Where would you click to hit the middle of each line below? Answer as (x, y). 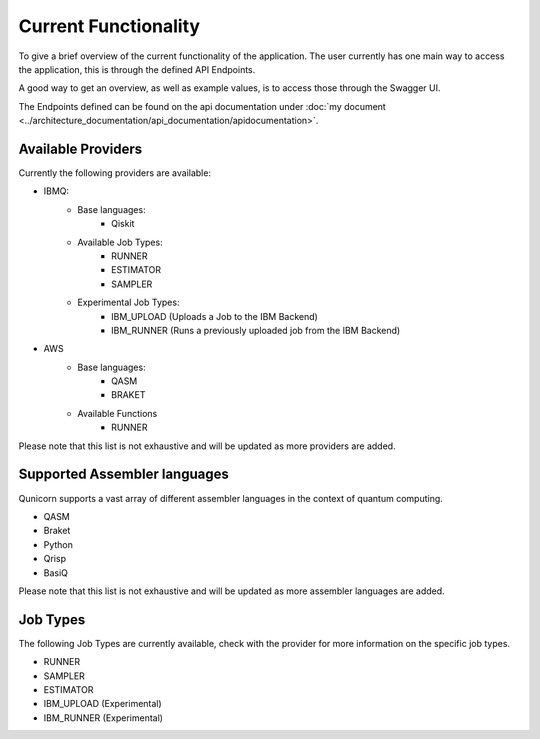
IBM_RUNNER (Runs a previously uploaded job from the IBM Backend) (256, 330)
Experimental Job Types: (128, 302)
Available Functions (117, 413)
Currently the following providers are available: (115, 173)
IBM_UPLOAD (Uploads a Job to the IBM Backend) (215, 316)
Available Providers (80, 148)
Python (58, 544)
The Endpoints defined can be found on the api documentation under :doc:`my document (202, 106)
